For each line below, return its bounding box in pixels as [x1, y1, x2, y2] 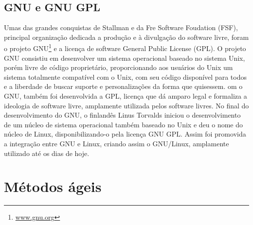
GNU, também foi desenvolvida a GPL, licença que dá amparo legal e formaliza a [4, 91, 247, 101]
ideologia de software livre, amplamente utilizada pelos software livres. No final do [4, 100, 249, 110]
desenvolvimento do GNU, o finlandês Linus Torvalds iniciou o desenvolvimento [4, 110, 241, 120]
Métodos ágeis [4, 176, 102, 196]
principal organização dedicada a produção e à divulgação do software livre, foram [4, 32, 249, 42]
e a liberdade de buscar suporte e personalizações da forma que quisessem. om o [4, 81, 243, 91]
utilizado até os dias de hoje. [4, 148, 90, 158]
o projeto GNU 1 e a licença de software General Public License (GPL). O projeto [4, 42, 246, 53]
